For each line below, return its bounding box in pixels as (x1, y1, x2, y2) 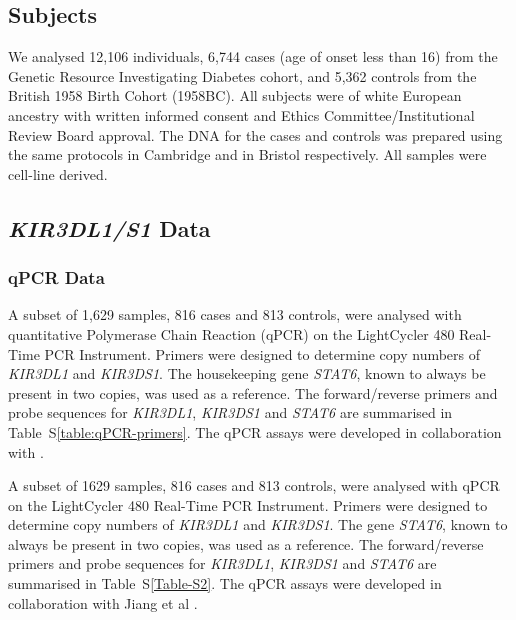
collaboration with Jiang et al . (8, 592, 198, 613)
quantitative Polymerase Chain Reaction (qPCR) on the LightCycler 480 (8, 323, 455, 344)
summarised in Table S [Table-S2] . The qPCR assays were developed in (8, 573, 442, 594)
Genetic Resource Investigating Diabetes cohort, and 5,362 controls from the (8, 65, 477, 86)
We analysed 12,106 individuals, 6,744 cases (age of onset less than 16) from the (8, 46, 498, 67)
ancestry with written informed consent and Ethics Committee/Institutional (8, 104, 475, 125)
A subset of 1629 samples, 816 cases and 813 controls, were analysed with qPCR (8, 475, 500, 496)
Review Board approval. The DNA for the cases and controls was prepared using (8, 124, 503, 145)
